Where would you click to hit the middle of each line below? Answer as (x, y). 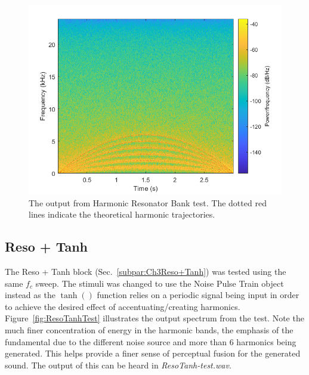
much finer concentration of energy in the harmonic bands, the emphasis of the (149, 329)
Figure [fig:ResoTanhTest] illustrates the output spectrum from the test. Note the (154, 318)
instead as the (30, 295)
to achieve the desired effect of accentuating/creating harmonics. (123, 306)
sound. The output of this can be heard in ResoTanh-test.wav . (118, 365)
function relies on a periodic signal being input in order (198, 295)
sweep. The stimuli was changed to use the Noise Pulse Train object (160, 283)
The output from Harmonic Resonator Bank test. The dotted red (148, 202)
